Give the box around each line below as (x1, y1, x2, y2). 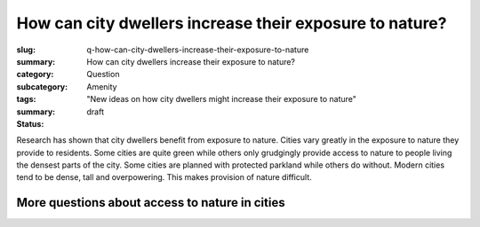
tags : (16, 94, 36, 105)
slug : (16, 44, 36, 55)
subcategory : (16, 81, 68, 92)
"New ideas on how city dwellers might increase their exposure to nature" (86, 94, 357, 105)
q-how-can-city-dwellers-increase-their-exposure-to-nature (86, 44, 309, 55)
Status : (16, 118, 44, 129)
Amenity (86, 81, 117, 92)
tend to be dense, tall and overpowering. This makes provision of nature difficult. (16, 172, 312, 183)
